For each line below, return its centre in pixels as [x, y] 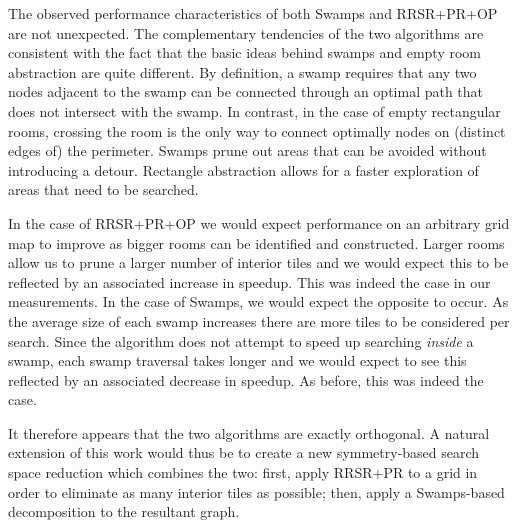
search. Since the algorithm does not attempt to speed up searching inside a [241, 340]
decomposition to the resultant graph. [124, 511]
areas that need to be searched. [103, 189]
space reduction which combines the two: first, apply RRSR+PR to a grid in [243, 472]
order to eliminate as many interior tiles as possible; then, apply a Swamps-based [256, 491]
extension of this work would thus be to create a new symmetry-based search [244, 452]
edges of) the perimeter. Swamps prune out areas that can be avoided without [247, 150]
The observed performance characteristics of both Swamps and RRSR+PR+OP [253, 13]
